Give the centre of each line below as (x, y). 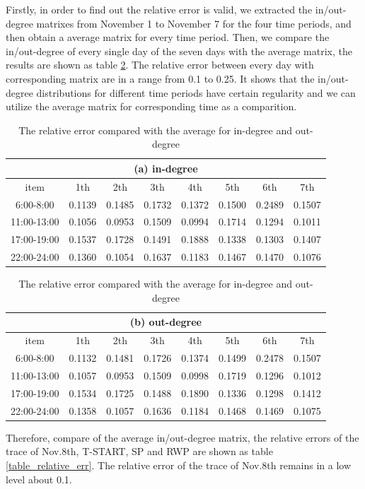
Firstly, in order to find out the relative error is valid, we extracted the (159, 9)
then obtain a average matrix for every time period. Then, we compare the (168, 37)
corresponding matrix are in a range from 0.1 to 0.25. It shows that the (160, 78)
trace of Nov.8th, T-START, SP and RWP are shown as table (139, 451)
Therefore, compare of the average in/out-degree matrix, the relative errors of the (182, 437)
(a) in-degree (166, 168)
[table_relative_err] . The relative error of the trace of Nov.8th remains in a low (179, 465)
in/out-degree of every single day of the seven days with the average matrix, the (179, 51)
